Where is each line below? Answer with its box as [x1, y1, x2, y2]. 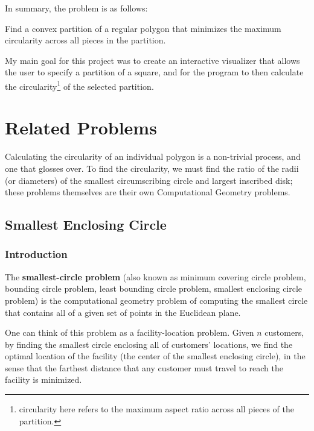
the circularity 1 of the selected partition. [5, 78, 154, 92]
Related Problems [5, 115, 157, 140]
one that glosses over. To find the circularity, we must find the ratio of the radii [5, 162, 299, 174]
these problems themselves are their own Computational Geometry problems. [5, 186, 290, 198]
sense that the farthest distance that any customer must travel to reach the [5, 361, 284, 374]
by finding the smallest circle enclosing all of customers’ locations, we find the [5, 338, 293, 350]
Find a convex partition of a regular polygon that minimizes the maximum [5, 22, 281, 34]
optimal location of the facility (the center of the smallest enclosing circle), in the [5, 350, 306, 362]
